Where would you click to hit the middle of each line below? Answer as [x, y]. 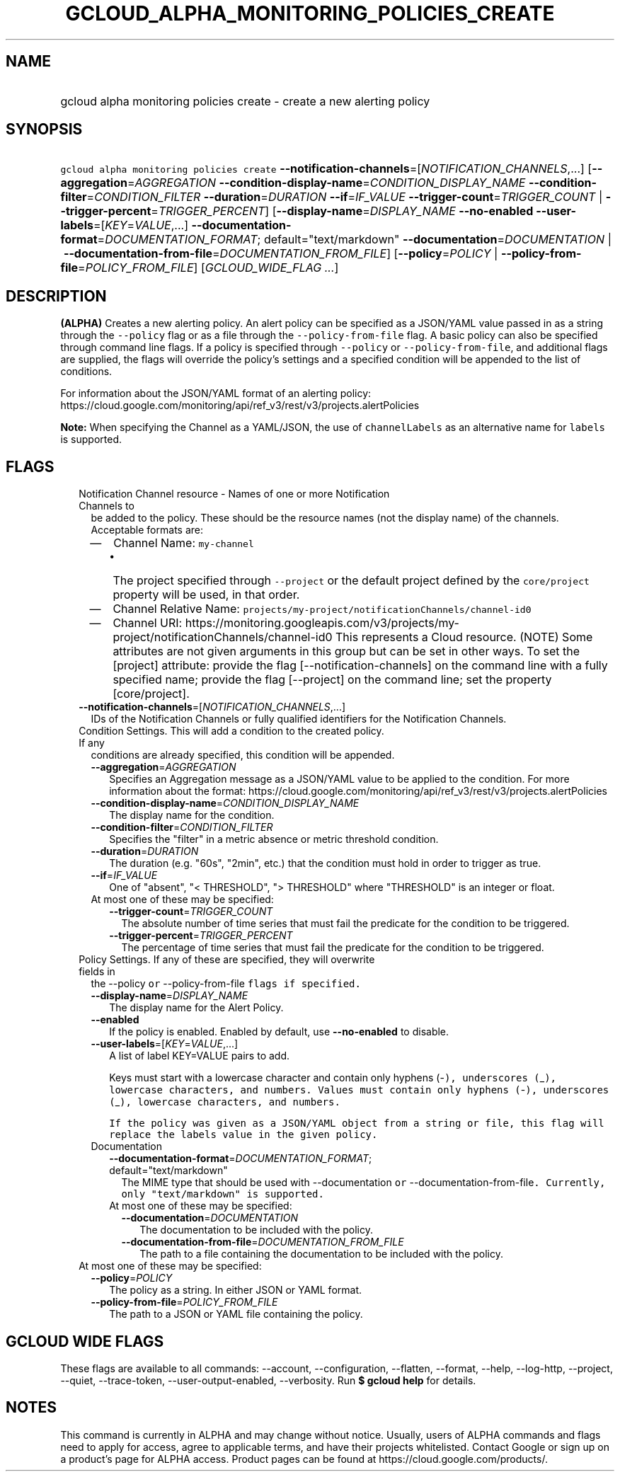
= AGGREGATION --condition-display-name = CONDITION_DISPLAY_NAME [326, 183]
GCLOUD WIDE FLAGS [85, 1341]
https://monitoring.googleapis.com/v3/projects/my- [322, 623]
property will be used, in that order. [206, 595]
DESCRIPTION [56, 296]
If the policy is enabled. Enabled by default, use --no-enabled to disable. [279, 1032]
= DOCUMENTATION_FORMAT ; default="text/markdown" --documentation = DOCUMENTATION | [354, 240]
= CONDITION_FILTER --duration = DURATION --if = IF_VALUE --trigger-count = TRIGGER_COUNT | [345, 197]
